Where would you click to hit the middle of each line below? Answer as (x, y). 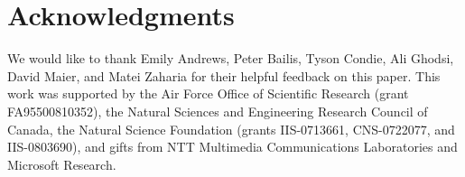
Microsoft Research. (62, 164)
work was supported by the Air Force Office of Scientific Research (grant (208, 93)
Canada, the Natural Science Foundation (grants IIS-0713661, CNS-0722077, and (231, 129)
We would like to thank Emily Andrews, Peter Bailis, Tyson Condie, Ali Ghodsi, (231, 58)
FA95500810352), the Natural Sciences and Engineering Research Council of (218, 111)
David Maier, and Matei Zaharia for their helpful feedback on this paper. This (224, 75)
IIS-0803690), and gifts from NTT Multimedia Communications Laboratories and (232, 147)
